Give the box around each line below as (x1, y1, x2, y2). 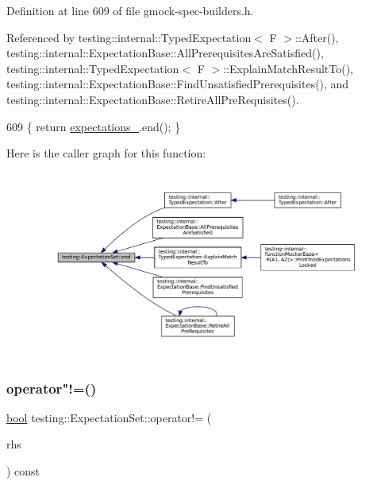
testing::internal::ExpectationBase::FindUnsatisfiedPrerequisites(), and (6, 76, 349, 92)
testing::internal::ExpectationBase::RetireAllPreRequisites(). (6, 91, 299, 107)
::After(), (294, 29, 339, 45)
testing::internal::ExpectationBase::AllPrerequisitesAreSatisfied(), (6, 45, 324, 61)
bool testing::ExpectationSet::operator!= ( (6, 409, 212, 425)
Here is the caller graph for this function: (6, 145, 206, 161)
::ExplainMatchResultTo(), (223, 60, 353, 76)
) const (6, 463, 40, 479)
